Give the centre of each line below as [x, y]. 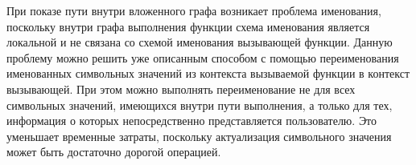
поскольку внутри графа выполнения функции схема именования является [188, 26]
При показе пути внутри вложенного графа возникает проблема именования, [194, 10]
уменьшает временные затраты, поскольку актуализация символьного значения [199, 136]
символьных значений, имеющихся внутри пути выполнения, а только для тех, [200, 105]
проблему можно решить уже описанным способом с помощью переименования [203, 57]
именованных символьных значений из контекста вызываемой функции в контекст [208, 73]
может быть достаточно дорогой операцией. [114, 152]
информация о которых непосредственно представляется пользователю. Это [192, 121]
